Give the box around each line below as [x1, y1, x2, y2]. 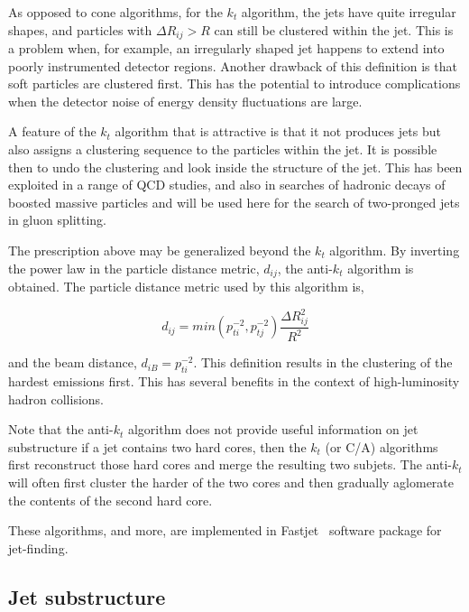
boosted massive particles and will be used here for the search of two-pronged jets [8, 192, 460, 211]
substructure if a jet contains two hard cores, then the [8, 437, 307, 456]
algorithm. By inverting [329, 240, 460, 259]
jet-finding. [8, 538, 69, 557]
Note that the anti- [8, 420, 114, 439]
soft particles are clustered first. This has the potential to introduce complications [8, 74, 461, 93]
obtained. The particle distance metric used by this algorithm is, [8, 277, 364, 296]
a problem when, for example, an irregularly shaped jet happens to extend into [8, 39, 445, 58]
